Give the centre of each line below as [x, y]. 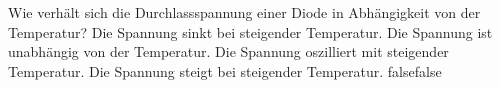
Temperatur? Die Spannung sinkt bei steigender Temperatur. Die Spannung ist [250, 31]
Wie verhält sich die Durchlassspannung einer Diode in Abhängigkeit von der [244, 12]
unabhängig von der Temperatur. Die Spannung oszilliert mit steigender [228, 51]
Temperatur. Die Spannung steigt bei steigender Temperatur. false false [225, 70]
